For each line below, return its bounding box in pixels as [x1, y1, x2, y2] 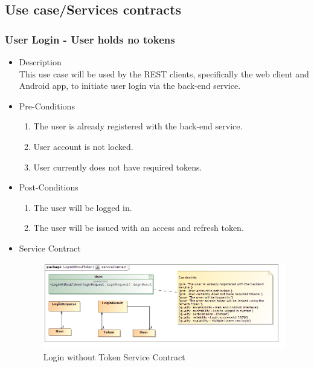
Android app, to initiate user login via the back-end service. [19, 79, 241, 92]
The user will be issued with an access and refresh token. [33, 221, 244, 234]
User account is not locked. [33, 140, 133, 152]
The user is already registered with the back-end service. [33, 120, 243, 132]
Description [19, 56, 62, 68]
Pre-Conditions [19, 99, 75, 112]
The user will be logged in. [33, 201, 132, 213]
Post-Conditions [19, 181, 78, 193]
